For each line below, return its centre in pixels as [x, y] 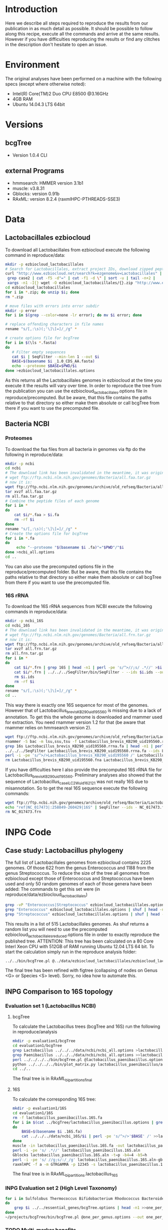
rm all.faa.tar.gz [24, 496]
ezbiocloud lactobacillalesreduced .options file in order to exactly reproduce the [82, 935]
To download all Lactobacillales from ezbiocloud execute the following [77, 250]
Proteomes [19, 438]
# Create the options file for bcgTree [47, 533]
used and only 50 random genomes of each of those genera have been [78, 884]
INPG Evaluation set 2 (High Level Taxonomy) [61, 1188]
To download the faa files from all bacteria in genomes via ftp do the [75, 449]
